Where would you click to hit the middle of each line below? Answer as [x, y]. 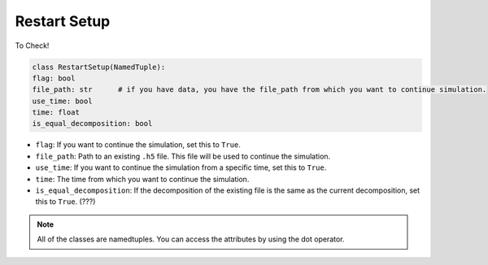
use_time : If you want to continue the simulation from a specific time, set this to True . [181, 167]
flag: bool [54, 78]
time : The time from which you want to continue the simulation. [142, 179]
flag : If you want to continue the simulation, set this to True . [138, 145]
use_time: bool [62, 101]
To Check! [32, 46]
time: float [56, 113]
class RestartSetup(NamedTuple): [99, 67]
